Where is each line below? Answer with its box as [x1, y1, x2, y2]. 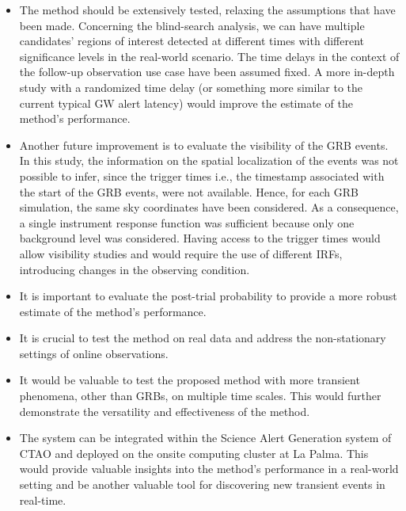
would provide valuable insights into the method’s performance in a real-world [19, 460, 399, 477]
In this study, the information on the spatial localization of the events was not [19, 152, 399, 169]
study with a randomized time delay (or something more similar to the [19, 78, 362, 95]
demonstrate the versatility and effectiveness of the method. [19, 402, 310, 419]
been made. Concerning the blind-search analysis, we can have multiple [19, 17, 365, 33]
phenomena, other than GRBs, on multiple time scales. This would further [19, 387, 381, 404]
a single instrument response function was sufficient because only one [19, 214, 355, 231]
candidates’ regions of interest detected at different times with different [19, 32, 364, 49]
